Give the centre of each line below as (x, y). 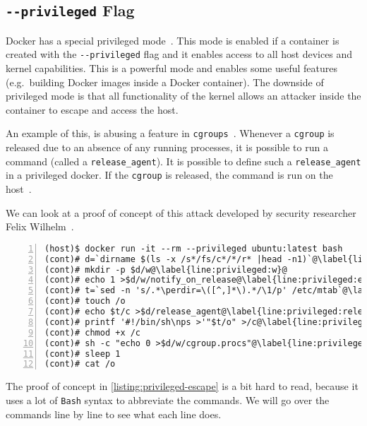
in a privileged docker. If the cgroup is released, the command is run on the (169, 175)
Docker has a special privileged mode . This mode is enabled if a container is (173, 40)
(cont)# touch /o (85, 301)
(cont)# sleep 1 (83, 354)
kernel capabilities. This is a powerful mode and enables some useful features (172, 68)
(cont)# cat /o (80, 364)
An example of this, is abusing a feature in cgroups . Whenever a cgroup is (170, 133)
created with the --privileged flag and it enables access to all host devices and (179, 54)
